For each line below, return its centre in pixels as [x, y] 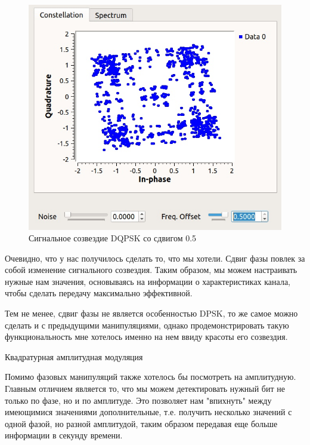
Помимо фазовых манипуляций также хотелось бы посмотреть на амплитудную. [151, 377]
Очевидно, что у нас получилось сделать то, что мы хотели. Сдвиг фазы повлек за [155, 258]
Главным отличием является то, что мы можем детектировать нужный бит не [145, 389]
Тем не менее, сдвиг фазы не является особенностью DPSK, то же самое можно [151, 313]
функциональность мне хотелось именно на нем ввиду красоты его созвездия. [146, 337]
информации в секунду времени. [64, 435]
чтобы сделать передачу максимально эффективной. [99, 293]
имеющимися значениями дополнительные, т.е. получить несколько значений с [148, 412]
